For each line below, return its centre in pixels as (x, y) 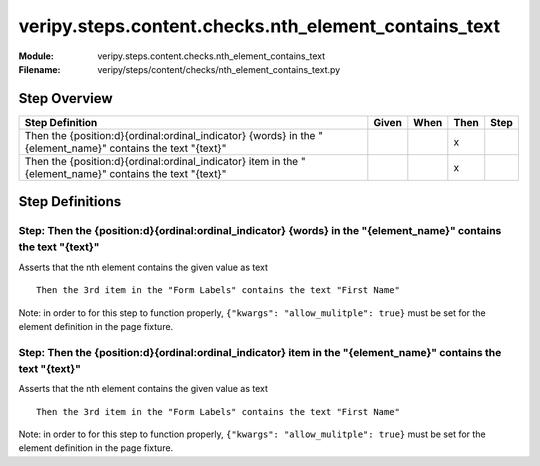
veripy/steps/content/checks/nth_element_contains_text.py (219, 69)
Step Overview (66, 98)
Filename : (39, 69)
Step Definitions (70, 201)
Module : (36, 56)
